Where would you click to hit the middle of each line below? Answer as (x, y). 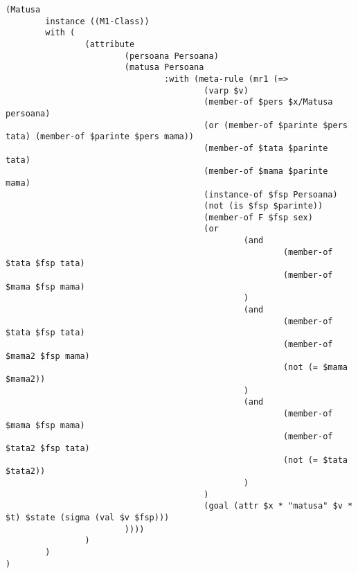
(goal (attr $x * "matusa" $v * (278, 506)
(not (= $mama (315, 368)
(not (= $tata (315, 460)
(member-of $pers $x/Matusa (268, 102)
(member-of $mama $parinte (266, 171)
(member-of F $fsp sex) (258, 217)
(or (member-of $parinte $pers (276, 125)
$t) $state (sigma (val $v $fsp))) (88, 517)
